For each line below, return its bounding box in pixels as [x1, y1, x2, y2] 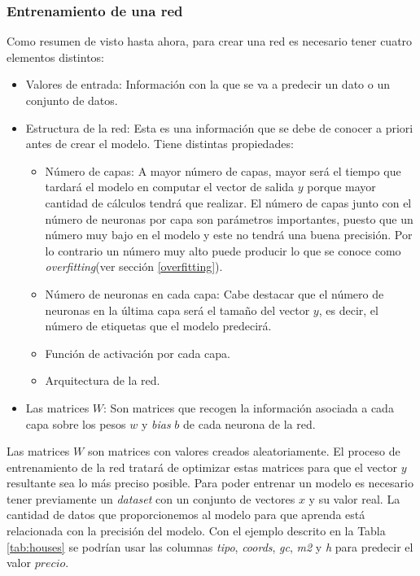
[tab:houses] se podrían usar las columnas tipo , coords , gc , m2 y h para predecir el [7, 538, 413, 555]
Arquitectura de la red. [45, 372, 160, 389]
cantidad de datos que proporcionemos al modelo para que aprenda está [7, 506, 365, 523]
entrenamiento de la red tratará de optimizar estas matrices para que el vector [7, 458, 397, 475]
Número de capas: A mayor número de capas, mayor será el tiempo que [45, 162, 401, 179]
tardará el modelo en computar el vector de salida [45, 178, 295, 195]
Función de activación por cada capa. [45, 344, 230, 361]
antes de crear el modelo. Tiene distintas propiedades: [25, 135, 294, 152]
